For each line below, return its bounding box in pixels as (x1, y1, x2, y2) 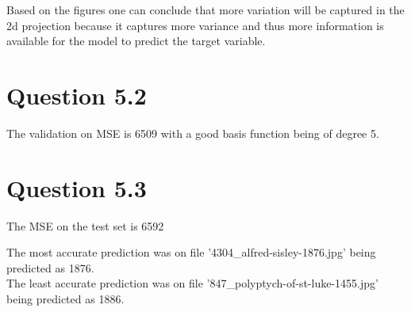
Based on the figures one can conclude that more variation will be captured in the (6, 2, 405, 17)
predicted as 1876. (6, 259, 94, 276)
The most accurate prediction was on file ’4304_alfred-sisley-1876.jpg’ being (6, 244, 376, 261)
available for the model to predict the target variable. (6, 32, 266, 49)
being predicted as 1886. (6, 291, 125, 306)
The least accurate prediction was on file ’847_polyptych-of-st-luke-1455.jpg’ (6, 275, 378, 291)
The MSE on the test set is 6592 (6, 217, 164, 234)
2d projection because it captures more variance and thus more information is (6, 17, 384, 33)
